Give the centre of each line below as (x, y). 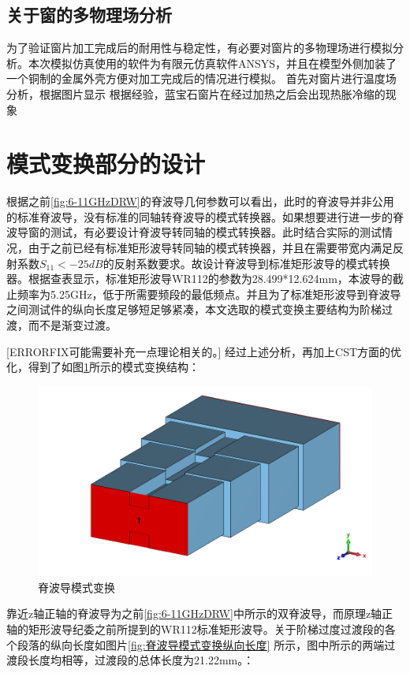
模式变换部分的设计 (106, 164)
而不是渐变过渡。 (72, 325)
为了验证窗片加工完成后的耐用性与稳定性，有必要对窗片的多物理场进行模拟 (199, 48)
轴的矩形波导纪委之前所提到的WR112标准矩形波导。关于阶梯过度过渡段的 (196, 629)
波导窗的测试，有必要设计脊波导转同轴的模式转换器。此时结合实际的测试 (194, 232)
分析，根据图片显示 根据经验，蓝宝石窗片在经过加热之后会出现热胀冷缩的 (196, 93)
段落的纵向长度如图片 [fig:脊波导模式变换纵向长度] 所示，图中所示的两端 (201, 644)
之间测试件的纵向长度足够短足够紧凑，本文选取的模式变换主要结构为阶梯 (194, 309)
